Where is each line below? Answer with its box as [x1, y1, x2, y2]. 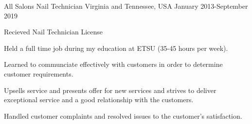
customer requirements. [4, 68, 73, 78]
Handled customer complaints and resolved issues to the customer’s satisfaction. [4, 110, 242, 121]
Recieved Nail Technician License [4, 27, 103, 37]
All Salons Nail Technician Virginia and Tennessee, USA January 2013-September [4, 1, 248, 11]
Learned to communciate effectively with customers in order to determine [4, 59, 223, 69]
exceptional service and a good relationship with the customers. [4, 94, 194, 105]
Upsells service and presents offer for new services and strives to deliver [4, 85, 216, 95]
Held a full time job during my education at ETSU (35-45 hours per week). [4, 43, 228, 53]
